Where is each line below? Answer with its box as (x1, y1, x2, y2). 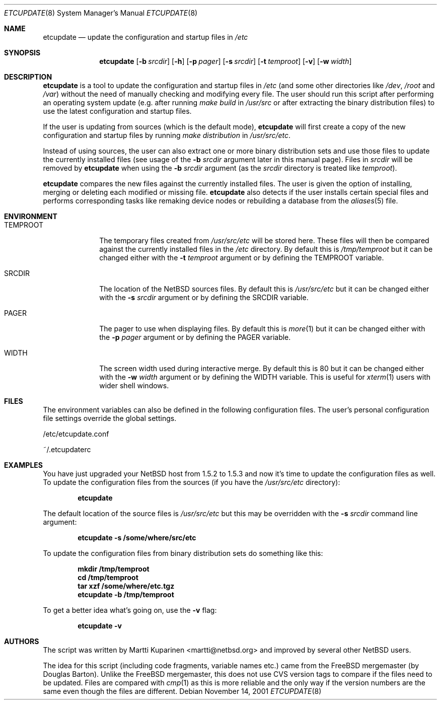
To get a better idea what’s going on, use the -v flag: (43, 606, 217, 614)
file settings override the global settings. (43, 414, 177, 423)
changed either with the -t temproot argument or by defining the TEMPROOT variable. (99, 253, 384, 262)
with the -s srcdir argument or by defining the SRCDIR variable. (99, 293, 309, 302)
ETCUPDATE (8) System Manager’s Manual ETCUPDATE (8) (4, 9, 198, 17)
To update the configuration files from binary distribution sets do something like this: (43, 549, 323, 557)
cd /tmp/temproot (78, 573, 138, 582)
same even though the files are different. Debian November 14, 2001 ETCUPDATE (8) (43, 687, 322, 695)
